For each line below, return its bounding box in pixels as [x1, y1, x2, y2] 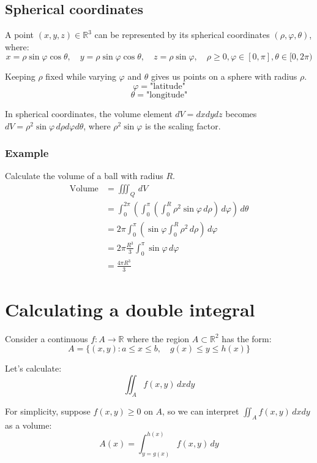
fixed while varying [45, 70, 116, 83]
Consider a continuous [5, 332, 88, 345]
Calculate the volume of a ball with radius [5, 169, 163, 182]
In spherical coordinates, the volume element [5, 107, 173, 120]
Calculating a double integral [5, 296, 255, 321]
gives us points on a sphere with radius [151, 70, 297, 83]
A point [5, 28, 34, 41]
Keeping [5, 70, 35, 83]
